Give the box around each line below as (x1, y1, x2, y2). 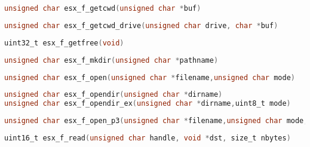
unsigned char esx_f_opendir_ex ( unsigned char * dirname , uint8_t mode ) (4, 99, 291, 108)
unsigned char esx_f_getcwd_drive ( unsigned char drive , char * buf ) (4, 21, 278, 30)
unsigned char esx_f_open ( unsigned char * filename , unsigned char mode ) (4, 73, 295, 82)
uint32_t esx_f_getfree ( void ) (4, 38, 124, 47)
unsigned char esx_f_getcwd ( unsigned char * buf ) (4, 4, 201, 13)
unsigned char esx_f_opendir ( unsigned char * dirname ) (4, 90, 223, 99)
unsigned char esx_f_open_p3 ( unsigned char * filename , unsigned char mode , (4, 117, 308, 125)
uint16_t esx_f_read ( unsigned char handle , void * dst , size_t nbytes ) (4, 134, 291, 142)
